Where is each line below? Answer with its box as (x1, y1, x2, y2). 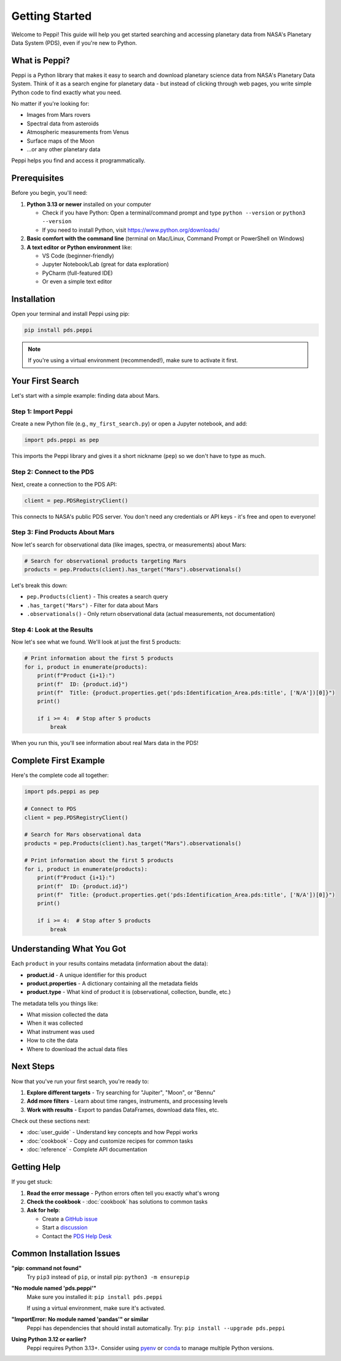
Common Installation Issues (11, 1249, 121, 1259)
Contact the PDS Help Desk (42, 1233, 112, 1240)
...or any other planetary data (26, 145, 101, 153)
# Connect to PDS (24, 805, 77, 813)
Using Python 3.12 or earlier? (11, 1336, 87, 1343)
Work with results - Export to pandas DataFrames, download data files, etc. (26, 1106, 219, 1113)
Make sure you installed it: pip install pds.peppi (26, 1293, 163, 1300)
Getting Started (11, 9, 92, 23)
